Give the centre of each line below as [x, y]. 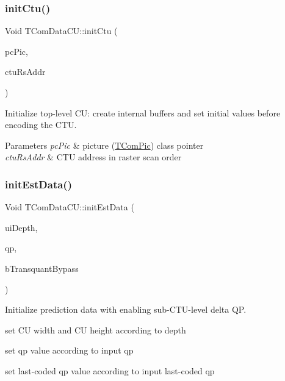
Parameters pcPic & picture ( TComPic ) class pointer [104, 145]
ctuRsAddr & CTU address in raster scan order [93, 157]
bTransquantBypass [42, 268]
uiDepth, [21, 227]
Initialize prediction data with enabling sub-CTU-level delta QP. [126, 309]
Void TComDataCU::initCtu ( [61, 31]
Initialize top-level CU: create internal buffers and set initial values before [143, 112]
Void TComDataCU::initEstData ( [70, 207]
